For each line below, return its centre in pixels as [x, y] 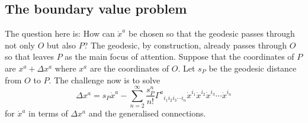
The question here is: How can [60, 33]
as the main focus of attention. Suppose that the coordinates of [179, 56]
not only [20, 45]
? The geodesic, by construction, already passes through [185, 45]
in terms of [48, 113]
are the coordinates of [129, 68]
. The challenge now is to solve [105, 80]
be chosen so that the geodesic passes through [211, 33]
